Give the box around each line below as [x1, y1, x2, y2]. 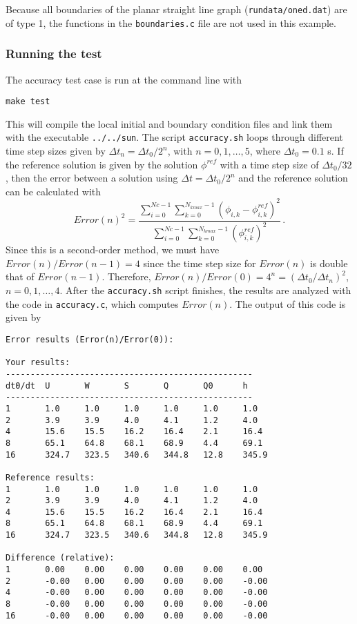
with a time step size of [220, 157, 319, 171]
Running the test [6, 45, 102, 62]
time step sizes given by [6, 144, 106, 158]
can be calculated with [6, 184, 102, 198]
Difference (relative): [6, 553, 115, 563]
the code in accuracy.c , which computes [6, 296, 179, 311]
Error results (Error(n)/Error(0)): [6, 334, 174, 344]
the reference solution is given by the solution [6, 157, 198, 171]
